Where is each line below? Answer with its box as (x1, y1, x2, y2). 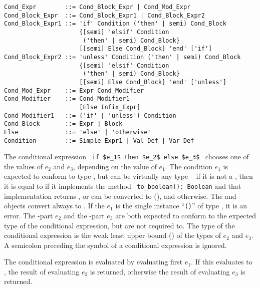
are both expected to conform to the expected (115, 210, 256, 220)
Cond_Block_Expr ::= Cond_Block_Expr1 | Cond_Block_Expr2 (4, 12, 205, 19)
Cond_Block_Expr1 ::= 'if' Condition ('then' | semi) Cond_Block (4, 20, 226, 28)
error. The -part (4, 210, 53, 220)
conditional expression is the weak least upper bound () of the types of (4, 230, 221, 240)
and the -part (63, 210, 105, 220)
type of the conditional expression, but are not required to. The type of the (4, 220, 235, 230)
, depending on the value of (73, 161, 157, 171)
